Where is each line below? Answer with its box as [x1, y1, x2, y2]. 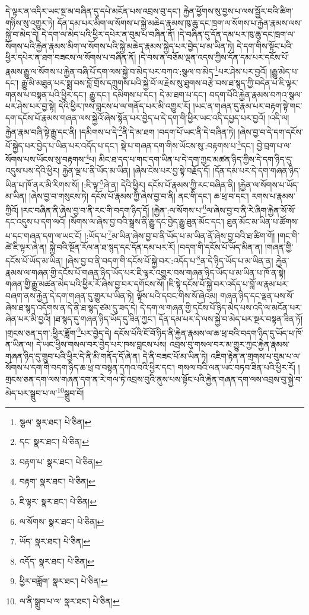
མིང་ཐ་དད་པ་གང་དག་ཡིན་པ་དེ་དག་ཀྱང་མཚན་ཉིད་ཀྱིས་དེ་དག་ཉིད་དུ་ [98, 152, 293, 165]
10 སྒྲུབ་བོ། [57, 385, 84, 399]
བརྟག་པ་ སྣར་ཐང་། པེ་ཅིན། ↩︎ [19, 455, 103, 467]
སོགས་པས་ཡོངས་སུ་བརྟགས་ [5, 152, 86, 165]
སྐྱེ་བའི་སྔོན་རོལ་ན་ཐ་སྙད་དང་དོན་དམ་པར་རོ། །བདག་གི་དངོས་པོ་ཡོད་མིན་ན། [49, 240, 263, 253]
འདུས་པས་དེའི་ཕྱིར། [5, 164, 60, 177]
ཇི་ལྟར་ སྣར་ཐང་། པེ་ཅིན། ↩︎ [19, 495, 97, 507]
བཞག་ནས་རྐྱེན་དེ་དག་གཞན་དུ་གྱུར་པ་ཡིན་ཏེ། [5, 289, 134, 301]
